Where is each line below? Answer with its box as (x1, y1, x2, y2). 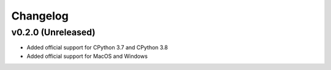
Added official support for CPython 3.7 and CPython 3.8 (26, 44, 169, 51)
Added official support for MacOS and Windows (26, 52, 148, 60)
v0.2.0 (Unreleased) (11, 27, 96, 38)
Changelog (11, 9, 69, 23)
